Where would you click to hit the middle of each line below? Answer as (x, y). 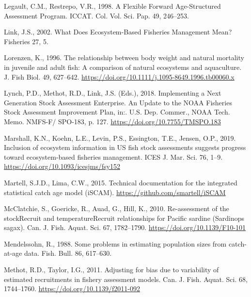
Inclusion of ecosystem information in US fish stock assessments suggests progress (125, 147)
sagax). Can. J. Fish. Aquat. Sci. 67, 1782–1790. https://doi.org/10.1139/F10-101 (125, 227)
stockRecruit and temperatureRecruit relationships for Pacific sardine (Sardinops (124, 218)
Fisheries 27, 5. (26, 41)
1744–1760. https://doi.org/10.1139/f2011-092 (72, 289)
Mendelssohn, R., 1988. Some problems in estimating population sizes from (115, 243)
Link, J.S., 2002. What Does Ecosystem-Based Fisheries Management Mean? (118, 32)
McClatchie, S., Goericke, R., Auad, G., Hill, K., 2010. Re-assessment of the (117, 208)
